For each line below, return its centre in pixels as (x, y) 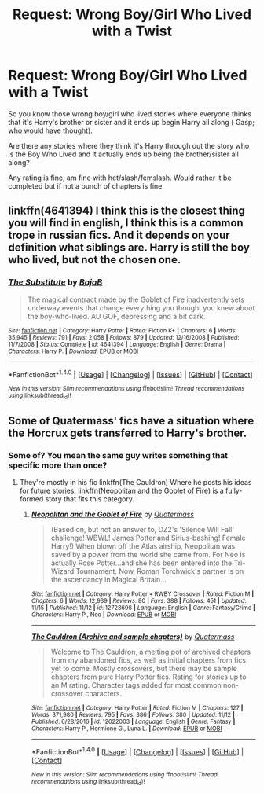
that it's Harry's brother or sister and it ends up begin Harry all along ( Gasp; (132, 122)
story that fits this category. (90, 499)
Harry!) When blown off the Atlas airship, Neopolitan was (143, 546)
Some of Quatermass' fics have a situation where (131, 421)
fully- (234, 491)
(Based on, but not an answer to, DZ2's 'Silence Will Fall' (142, 530)
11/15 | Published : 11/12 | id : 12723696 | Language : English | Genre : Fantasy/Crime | (143, 608)
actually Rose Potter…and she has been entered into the (141, 563)
